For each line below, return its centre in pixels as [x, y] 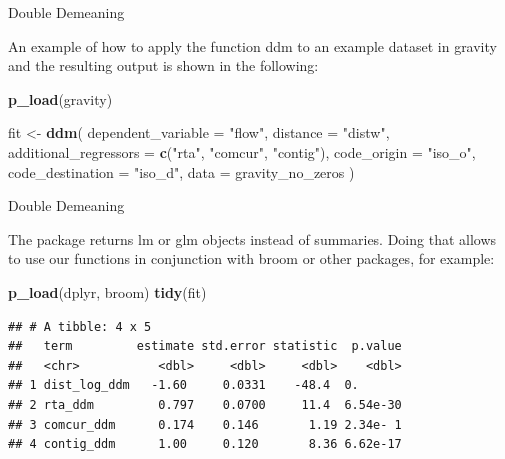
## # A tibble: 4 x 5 [80, 326]
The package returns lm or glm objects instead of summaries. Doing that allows [252, 238]
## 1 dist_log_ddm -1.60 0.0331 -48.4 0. [183, 385]
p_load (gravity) [60, 98]
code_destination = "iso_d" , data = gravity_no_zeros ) [181, 171]
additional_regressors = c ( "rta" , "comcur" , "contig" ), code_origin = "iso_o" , [242, 151]
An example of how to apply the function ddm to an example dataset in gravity [252, 45]
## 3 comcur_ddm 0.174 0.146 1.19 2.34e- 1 [205, 424]
